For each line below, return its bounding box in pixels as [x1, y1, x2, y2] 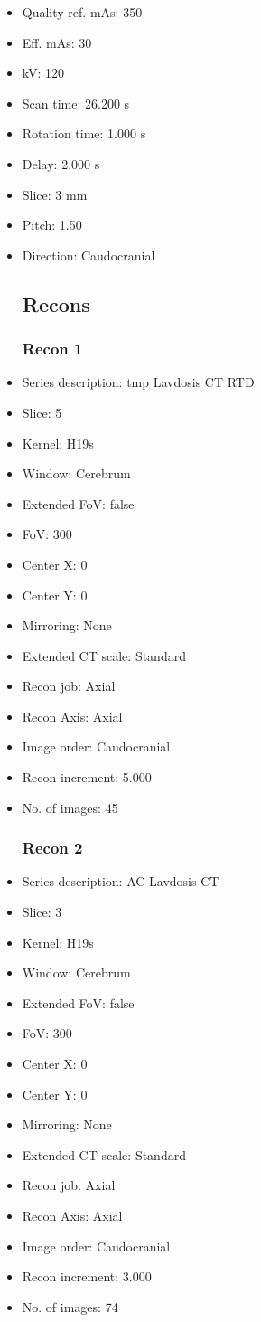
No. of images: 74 [22, 1297, 118, 1316]
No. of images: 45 [22, 798, 118, 817]
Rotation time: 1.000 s [22, 124, 146, 143]
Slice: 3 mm [22, 184, 88, 203]
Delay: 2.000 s [22, 154, 100, 173]
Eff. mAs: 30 [22, 33, 92, 52]
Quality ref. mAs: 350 [22, 3, 143, 21]
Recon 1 [22, 337, 83, 360]
